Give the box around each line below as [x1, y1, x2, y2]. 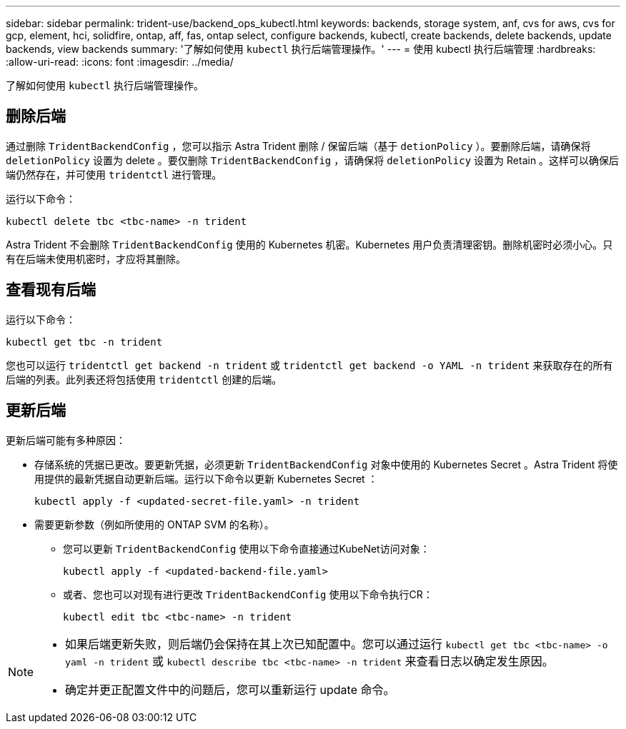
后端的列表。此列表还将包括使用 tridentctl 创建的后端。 [6, 373, 282, 386]
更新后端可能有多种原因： [6, 433, 126, 446]
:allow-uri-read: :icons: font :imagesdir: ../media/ [6, 56, 234, 68]
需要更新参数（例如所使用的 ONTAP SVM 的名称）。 [34, 518, 274, 531]
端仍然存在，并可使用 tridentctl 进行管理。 [6, 168, 222, 181]
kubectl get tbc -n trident [6, 336, 163, 348]
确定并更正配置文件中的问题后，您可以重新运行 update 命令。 [65, 682, 395, 697]
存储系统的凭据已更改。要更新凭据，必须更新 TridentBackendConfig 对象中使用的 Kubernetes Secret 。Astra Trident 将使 [34, 458, 618, 471]
